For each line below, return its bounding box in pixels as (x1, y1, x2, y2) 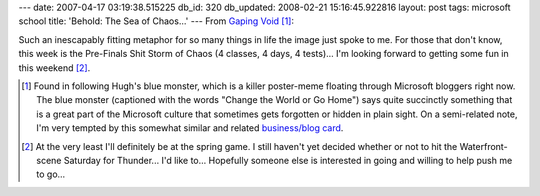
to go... (36, 168, 66, 180)
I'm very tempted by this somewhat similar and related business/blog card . (36, 122, 344, 134)
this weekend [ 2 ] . (18, 61, 91, 74)
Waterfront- (459, 140, 509, 152)
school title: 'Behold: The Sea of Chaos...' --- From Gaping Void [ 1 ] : (18, 15, 295, 27)
